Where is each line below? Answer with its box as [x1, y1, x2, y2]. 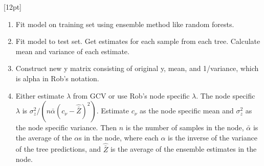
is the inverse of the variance [168, 132, 257, 143]
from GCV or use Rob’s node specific [73, 90, 190, 101]
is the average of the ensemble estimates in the [110, 144, 257, 154]
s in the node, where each [79, 132, 159, 143]
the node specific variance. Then [15, 122, 117, 133]
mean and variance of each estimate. [15, 45, 129, 56]
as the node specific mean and [140, 105, 234, 116]
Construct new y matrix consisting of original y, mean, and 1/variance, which [15, 63, 259, 74]
